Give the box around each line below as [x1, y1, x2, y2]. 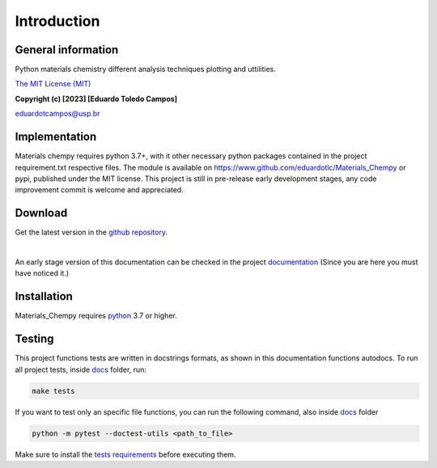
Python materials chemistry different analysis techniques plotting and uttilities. [15, 65, 277, 74]
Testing [15, 332, 54, 346]
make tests [32, 386, 75, 395]
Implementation [15, 130, 97, 144]
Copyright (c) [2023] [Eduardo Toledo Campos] [15, 94, 178, 103]
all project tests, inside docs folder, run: [15, 365, 147, 374]
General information [15, 43, 119, 57]
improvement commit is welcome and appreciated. [15, 185, 184, 195]
